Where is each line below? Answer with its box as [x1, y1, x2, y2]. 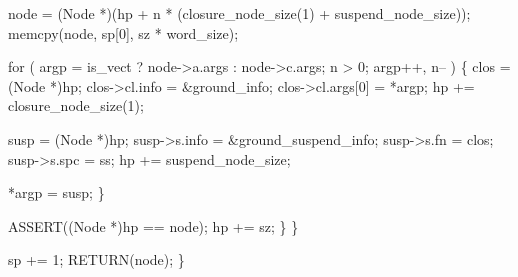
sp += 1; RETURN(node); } [8, 249, 185, 270]
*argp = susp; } [8, 182, 105, 203]
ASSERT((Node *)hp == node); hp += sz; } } [8, 215, 299, 236]
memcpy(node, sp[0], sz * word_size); [8, 22, 239, 43]
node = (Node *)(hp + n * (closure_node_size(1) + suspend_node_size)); [8, 3, 471, 23]
